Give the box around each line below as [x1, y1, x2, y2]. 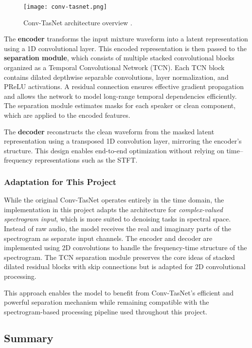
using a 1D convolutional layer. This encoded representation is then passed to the [4, 43, 247, 53]
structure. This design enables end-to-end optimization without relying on [4, 145, 224, 155]
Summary [4, 330, 54, 345]
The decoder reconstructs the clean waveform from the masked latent [4, 126, 215, 136]
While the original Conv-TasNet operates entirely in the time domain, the [4, 195, 224, 205]
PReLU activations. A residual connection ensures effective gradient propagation [4, 81, 244, 92]
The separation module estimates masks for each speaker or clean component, [4, 100, 236, 110]
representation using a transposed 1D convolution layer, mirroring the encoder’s [4, 136, 242, 146]
